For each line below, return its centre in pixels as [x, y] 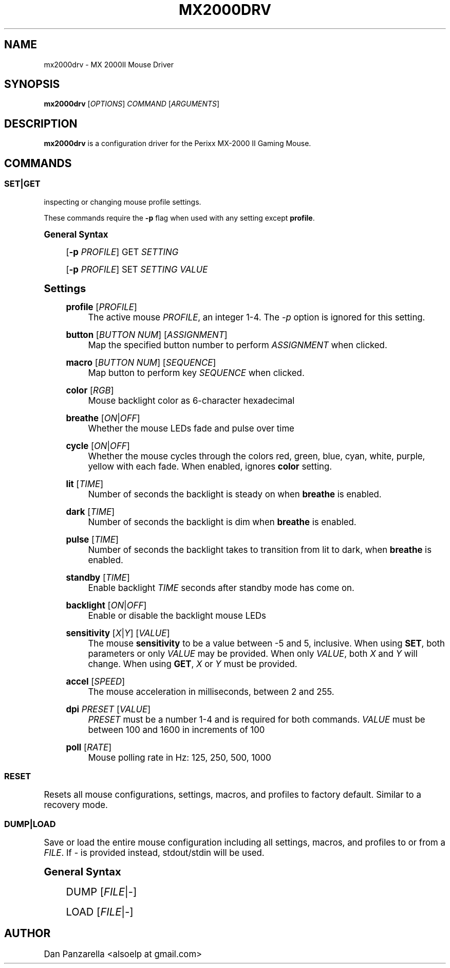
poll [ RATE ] [89, 747]
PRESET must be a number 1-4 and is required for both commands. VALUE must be [257, 719]
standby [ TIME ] [98, 577]
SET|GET [22, 184]
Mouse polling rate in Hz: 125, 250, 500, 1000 [180, 757]
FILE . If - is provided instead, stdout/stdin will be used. [154, 853]
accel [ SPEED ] [96, 681]
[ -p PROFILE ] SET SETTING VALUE [137, 269]
